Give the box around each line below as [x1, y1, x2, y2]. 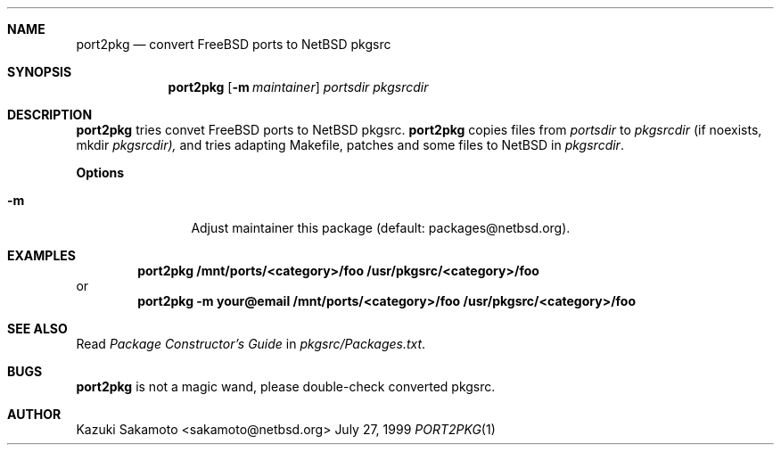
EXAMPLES [7, 248, 76, 263]
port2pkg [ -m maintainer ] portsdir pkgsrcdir [168, 79, 429, 95]
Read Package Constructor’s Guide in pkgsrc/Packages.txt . [76, 336, 426, 351]
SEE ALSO [7, 321, 68, 336]
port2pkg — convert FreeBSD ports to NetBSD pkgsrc [76, 37, 391, 52]
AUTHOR [7, 407, 62, 422]
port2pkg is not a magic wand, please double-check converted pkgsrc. [76, 379, 496, 394]
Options [76, 165, 125, 180]
